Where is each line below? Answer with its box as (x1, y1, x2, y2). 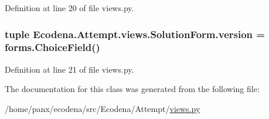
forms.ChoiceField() (5, 40, 100, 55)
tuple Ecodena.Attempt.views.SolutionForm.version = (5, 26, 265, 41)
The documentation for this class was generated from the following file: (5, 83, 260, 95)
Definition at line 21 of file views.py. (5, 63, 134, 75)
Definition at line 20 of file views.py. (5, 2, 134, 13)
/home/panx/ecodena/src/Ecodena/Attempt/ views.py (5, 102, 200, 114)
